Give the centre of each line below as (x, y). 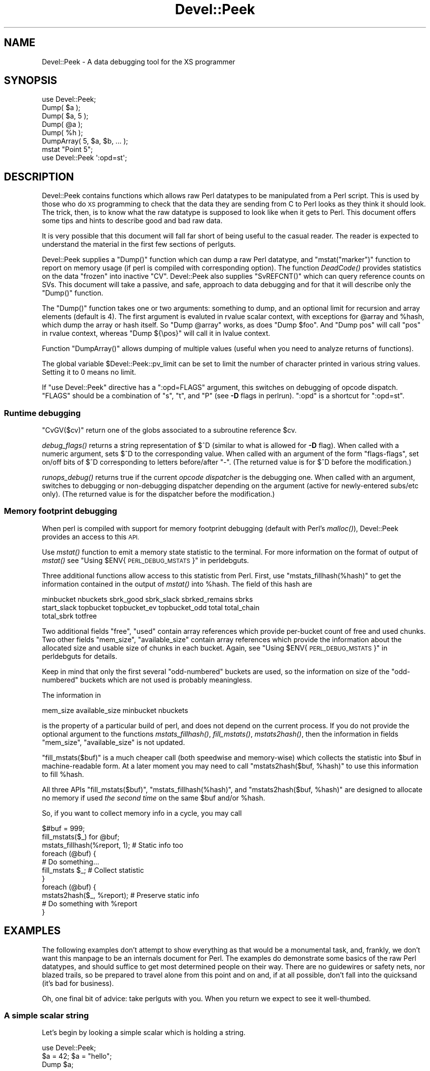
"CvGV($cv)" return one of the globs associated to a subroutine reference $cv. (169, 430)
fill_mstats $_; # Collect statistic (93, 870)
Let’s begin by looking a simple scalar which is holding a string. (144, 1033)
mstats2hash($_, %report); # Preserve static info (121, 895)
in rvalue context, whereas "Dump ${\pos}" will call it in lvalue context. (156, 333)
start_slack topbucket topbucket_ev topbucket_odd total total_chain (151, 607)
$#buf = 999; (63, 828)
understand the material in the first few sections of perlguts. (139, 244)
